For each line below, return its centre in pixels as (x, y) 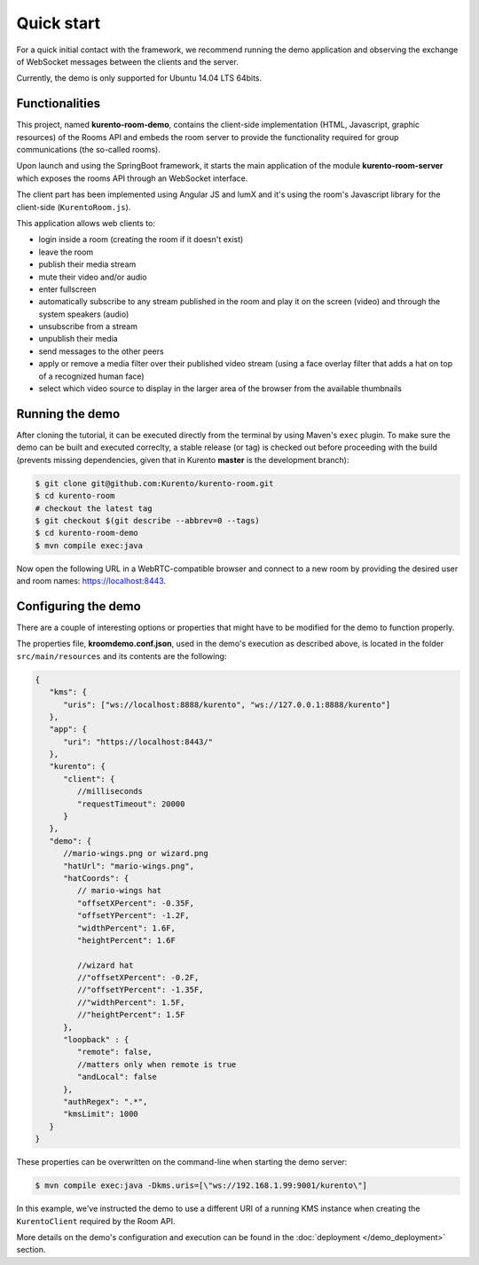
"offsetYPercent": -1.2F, (133, 915)
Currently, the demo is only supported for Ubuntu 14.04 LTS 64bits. (139, 78)
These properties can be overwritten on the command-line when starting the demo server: (182, 1162)
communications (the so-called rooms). (89, 150)
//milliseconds (110, 791)
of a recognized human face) (92, 376)
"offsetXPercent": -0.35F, (136, 903)
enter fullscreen (67, 289)
